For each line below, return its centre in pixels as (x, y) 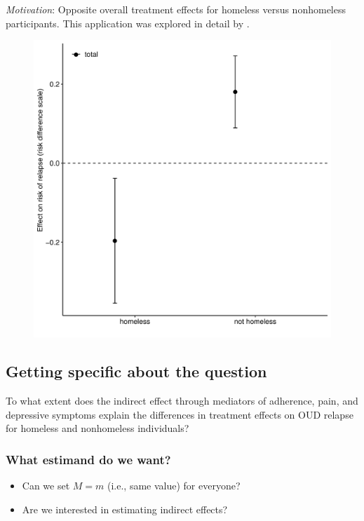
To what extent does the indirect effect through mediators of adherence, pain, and (182, 400)
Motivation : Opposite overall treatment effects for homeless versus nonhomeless (176, 9)
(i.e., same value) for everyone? (174, 485)
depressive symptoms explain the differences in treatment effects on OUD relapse (180, 414)
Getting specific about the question (136, 371)
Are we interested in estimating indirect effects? (125, 509)
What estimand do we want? (88, 459)
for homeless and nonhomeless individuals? (97, 428)
